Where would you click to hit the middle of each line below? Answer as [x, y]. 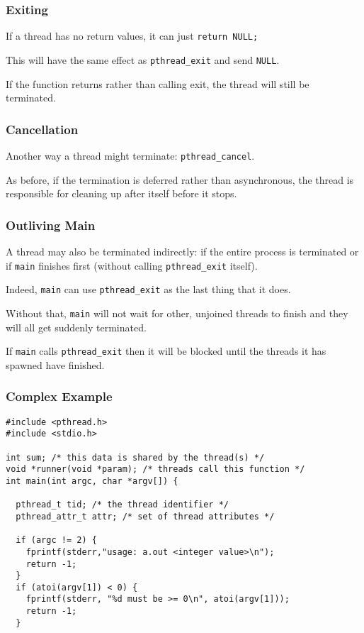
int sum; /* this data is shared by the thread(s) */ [135, 457]
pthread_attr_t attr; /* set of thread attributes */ [145, 516]
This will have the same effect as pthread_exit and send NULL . [143, 59]
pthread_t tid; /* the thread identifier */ [122, 505]
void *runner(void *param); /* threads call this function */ [155, 469]
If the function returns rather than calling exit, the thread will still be [158, 83]
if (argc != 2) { [56, 540]
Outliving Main [51, 225]
